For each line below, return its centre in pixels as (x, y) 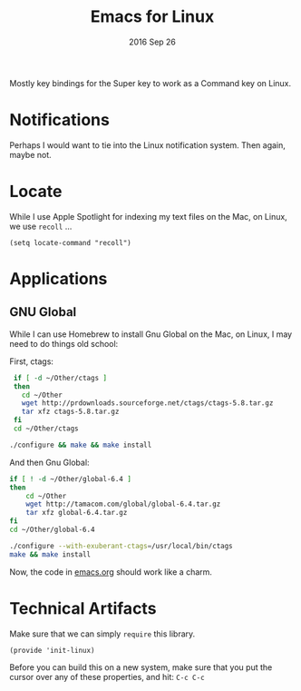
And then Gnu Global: (49, 462)
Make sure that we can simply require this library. (102, 634)
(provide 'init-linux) (52, 650)
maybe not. (30, 154)
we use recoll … (41, 226)
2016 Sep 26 (152, 42)
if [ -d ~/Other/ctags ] (60, 378)
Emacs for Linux (152, 17)
